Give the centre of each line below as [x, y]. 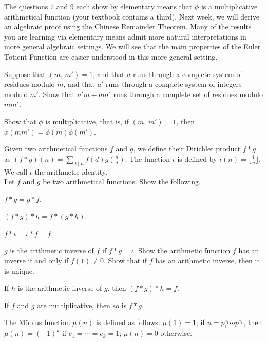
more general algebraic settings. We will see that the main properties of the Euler [132, 46]
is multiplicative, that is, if [87, 121]
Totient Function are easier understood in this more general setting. [111, 56]
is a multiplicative [229, 6]
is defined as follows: [128, 322]
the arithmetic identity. [71, 171]
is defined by [197, 158]
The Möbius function [37, 322]
